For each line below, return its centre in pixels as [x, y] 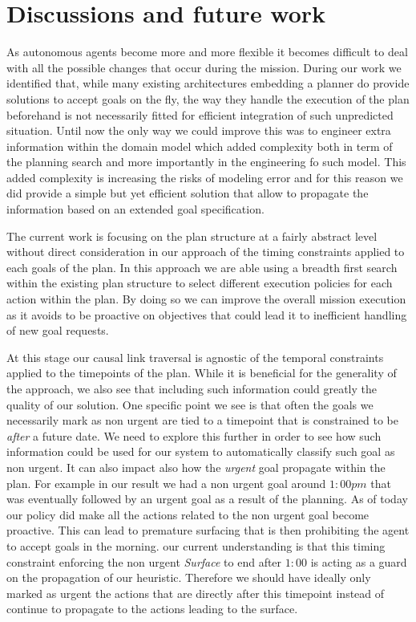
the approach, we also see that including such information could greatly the [192, 388]
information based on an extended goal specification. [135, 209]
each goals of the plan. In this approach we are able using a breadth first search [202, 267]
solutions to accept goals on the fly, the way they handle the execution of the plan [208, 98]
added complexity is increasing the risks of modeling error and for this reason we [205, 177]
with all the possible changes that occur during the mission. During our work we [204, 67]
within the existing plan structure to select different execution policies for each [200, 283]
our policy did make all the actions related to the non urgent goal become [188, 514]
